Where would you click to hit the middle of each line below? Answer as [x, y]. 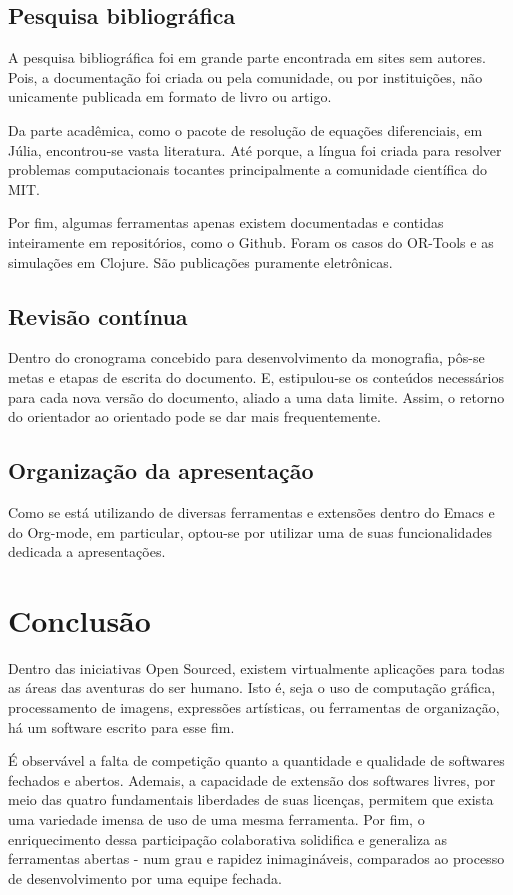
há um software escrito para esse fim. [121, 726]
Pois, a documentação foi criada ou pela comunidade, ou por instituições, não [245, 76]
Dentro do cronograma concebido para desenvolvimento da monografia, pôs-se [246, 357]
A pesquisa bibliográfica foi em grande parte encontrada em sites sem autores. [247, 57]
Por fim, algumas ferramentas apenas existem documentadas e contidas [226, 222]
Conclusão [79, 619]
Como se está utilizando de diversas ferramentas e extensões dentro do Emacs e [251, 511]
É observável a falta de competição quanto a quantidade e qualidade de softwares [256, 760]
